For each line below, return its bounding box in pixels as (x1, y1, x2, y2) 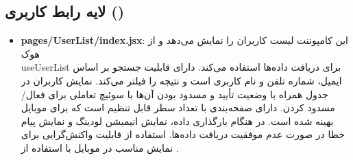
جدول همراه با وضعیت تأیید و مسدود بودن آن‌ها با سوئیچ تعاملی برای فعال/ (21, 87, 328, 101)
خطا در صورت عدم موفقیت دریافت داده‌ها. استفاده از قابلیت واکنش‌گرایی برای (21, 127, 345, 141)
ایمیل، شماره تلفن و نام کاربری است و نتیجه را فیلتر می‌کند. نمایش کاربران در (21, 73, 342, 87)
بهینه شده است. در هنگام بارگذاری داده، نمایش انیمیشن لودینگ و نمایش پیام (21, 113, 334, 128)
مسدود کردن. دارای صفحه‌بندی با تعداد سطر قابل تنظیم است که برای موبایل (21, 100, 335, 115)
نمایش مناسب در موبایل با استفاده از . (21, 140, 179, 155)
